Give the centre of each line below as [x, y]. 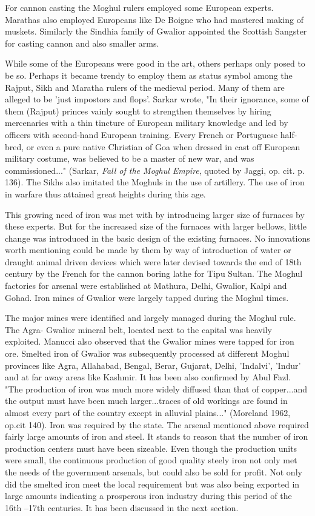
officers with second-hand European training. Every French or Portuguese [141, 134]
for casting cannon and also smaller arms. [82, 43]
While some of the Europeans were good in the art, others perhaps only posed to [155, 63]
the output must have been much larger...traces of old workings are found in [146, 401]
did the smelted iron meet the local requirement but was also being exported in [152, 484]
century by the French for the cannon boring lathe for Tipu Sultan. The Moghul [154, 273]
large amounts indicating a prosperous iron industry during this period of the [148, 496]
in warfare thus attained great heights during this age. [105, 193]
